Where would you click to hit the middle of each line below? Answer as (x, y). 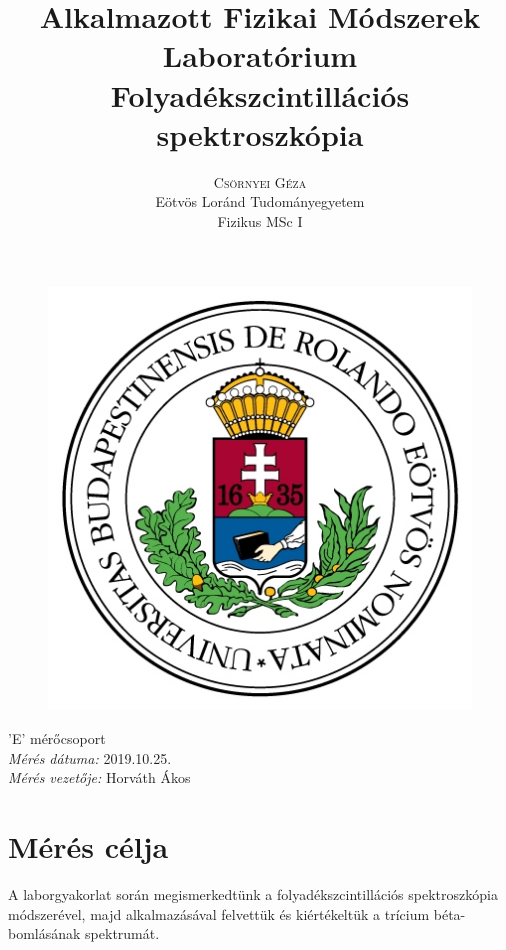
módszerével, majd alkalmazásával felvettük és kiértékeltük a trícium (219, 913)
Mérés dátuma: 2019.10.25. (90, 757)
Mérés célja (88, 846)
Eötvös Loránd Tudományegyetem (260, 201)
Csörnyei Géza (260, 181)
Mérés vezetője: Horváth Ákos (99, 777)
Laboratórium (260, 55)
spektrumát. (122, 933)
